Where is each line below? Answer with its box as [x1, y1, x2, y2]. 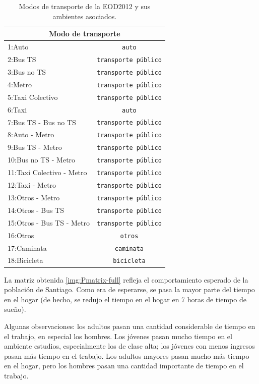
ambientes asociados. [52, 11, 117, 21]
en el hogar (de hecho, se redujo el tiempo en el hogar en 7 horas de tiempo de [4, 294, 246, 304]
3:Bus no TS [8, 66, 46, 77]
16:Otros [8, 230, 34, 240]
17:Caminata [8, 242, 47, 253]
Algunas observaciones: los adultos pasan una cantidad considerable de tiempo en [4, 320, 255, 331]
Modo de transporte [49, 28, 120, 39]
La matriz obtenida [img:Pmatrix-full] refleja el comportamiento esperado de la [4, 274, 248, 285]
